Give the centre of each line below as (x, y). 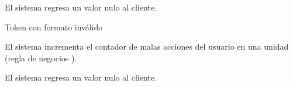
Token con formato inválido (54, 27)
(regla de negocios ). (41, 58)
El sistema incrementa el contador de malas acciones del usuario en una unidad (147, 46)
